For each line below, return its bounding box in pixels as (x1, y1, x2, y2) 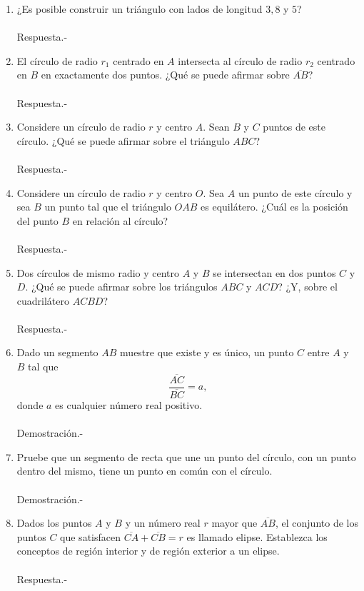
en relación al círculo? (72, 213, 168, 228)
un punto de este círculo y (238, 185, 353, 200)
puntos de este (263, 119, 325, 134)
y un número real (125, 515, 201, 530)
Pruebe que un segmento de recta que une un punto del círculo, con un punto (16, 449, 356, 464)
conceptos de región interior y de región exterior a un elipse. (16, 543, 280, 558)
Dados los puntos (16, 515, 92, 530)
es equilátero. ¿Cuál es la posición (201, 199, 348, 214)
